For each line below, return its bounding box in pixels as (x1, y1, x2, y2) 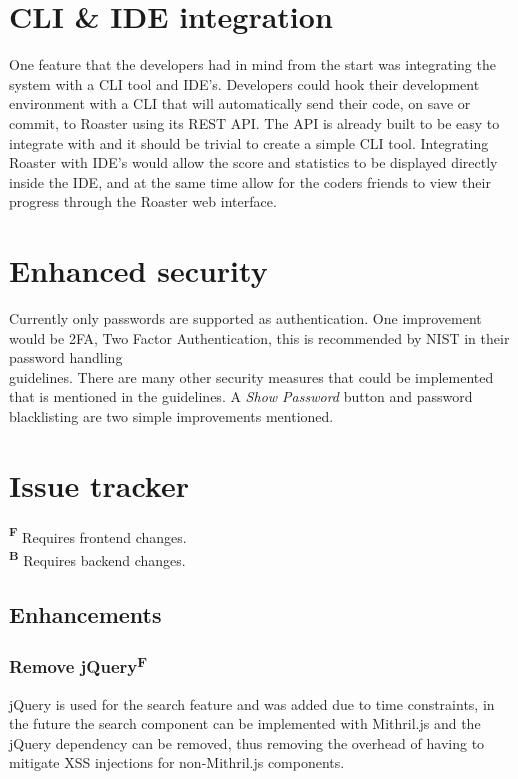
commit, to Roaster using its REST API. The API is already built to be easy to (9, 112, 500, 133)
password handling (9, 347, 123, 368)
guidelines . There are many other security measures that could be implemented (9, 366, 494, 387)
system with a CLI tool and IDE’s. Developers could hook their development (9, 73, 480, 94)
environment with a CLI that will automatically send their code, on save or (9, 93, 471, 114)
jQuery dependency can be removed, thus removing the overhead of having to (9, 732, 485, 753)
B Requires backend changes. (9, 546, 186, 570)
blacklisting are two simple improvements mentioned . (9, 405, 334, 426)
